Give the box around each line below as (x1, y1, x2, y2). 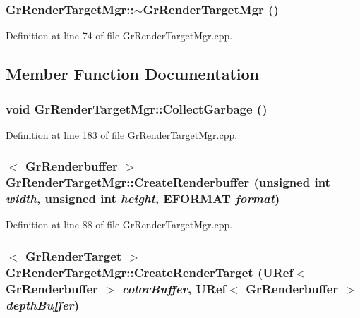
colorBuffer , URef (121, 279, 227, 297)
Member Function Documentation (6, 63, 260, 85)
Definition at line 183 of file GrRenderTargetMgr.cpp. (6, 127, 238, 142)
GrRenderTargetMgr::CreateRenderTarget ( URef (6, 263, 294, 281)
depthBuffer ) (6, 295, 80, 313)
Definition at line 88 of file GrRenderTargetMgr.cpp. (6, 217, 233, 232)
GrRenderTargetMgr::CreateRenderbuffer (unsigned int (6, 173, 330, 191)
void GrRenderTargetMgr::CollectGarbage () (6, 99, 268, 117)
